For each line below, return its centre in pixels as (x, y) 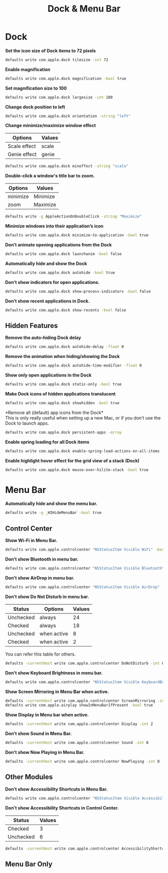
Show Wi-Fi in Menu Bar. (31, 540)
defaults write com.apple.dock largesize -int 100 (59, 97)
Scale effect (22, 146)
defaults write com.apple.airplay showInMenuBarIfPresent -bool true (79, 705)
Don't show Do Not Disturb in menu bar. (47, 596)
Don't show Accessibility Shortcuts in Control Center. (62, 807)
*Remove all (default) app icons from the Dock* (54, 412)
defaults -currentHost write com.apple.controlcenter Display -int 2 (79, 724)
